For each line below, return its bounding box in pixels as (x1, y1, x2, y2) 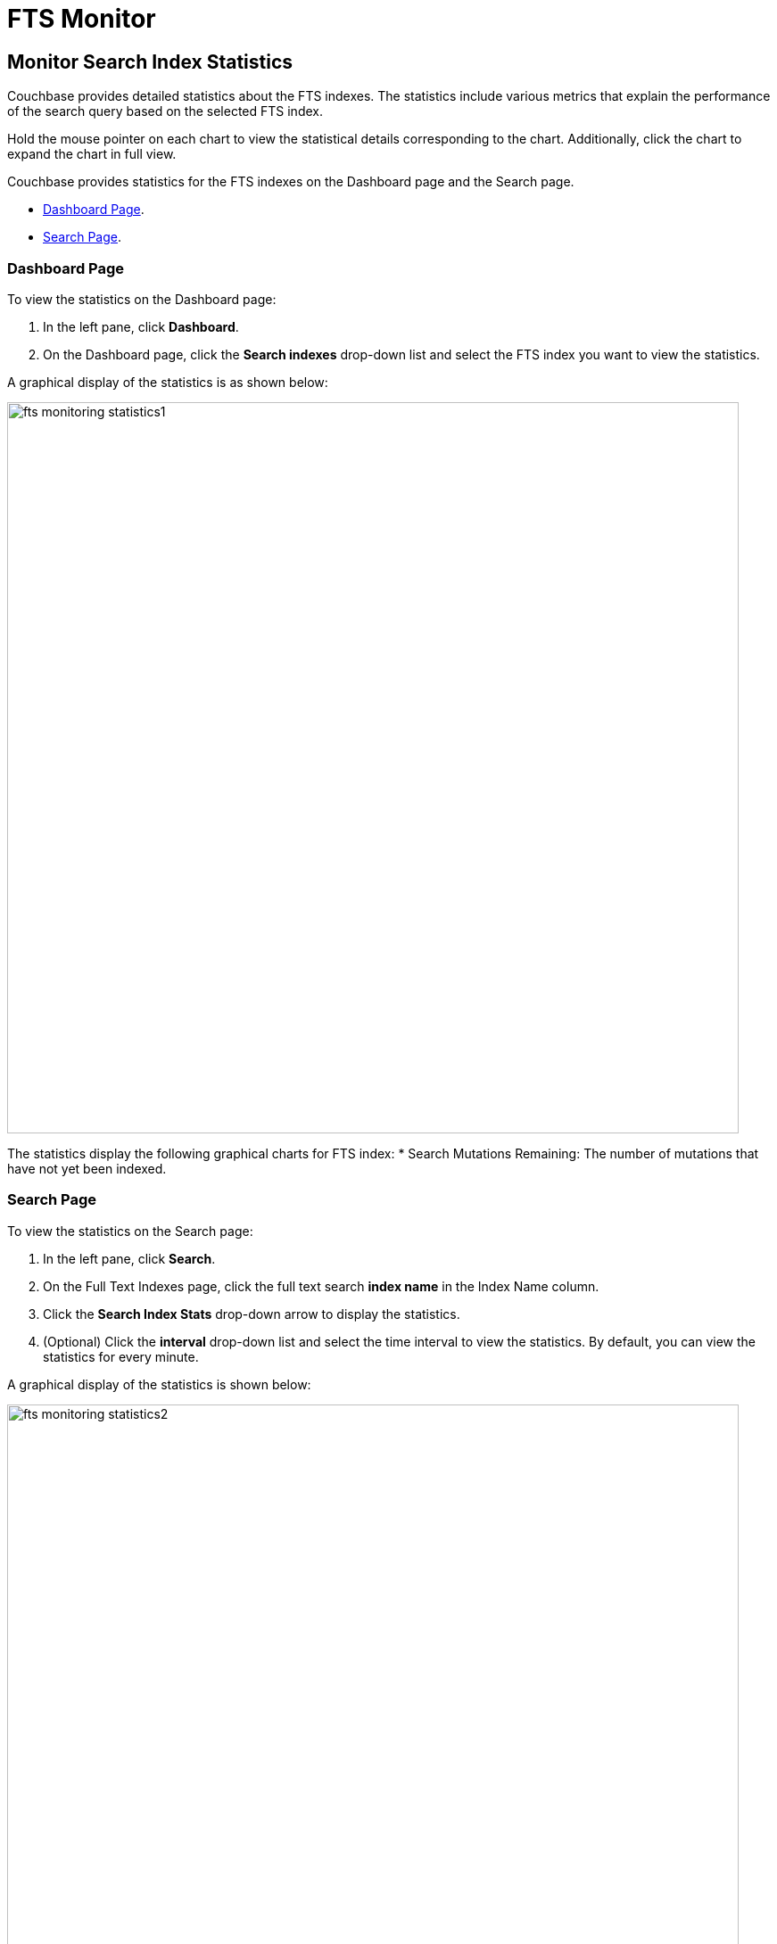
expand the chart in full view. (7, 146, 177, 162)
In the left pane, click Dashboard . (43, 318, 239, 334)
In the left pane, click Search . (43, 1250, 216, 1266)
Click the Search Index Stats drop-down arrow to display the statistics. (43, 1306, 460, 1322)
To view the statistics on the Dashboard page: (7, 291, 277, 307)
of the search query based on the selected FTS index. (7, 103, 323, 119)
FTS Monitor (7, 4, 156, 34)
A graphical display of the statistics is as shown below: (7, 374, 328, 390)
